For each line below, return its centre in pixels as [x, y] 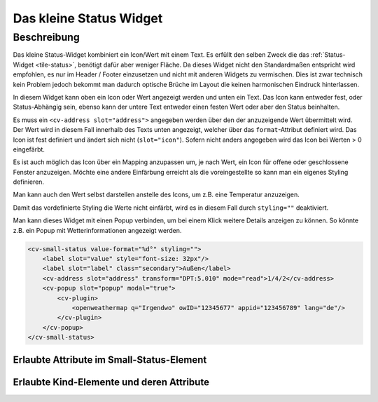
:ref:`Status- [328, 55]
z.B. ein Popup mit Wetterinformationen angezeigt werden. [97, 230]
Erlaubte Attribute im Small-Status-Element [110, 360]
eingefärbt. [29, 149]
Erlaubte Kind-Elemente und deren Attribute [111, 382]
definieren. [29, 182]
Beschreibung [46, 37]
